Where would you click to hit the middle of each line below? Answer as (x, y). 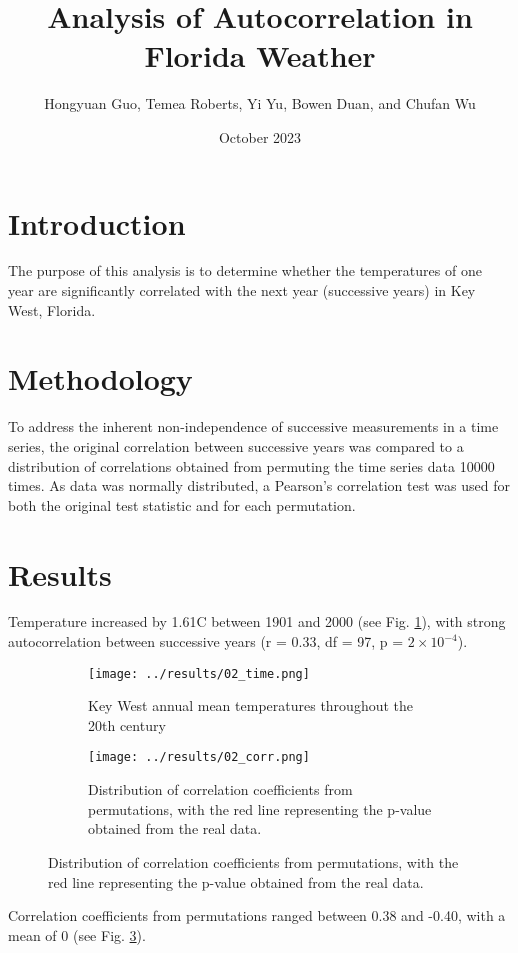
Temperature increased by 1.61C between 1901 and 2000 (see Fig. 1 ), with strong (257, 621)
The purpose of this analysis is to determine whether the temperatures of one (245, 270)
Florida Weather (260, 55)
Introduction (97, 222)
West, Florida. (52, 309)
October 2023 (260, 136)
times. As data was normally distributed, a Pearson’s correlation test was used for (259, 485)
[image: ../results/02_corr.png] (199, 757)
